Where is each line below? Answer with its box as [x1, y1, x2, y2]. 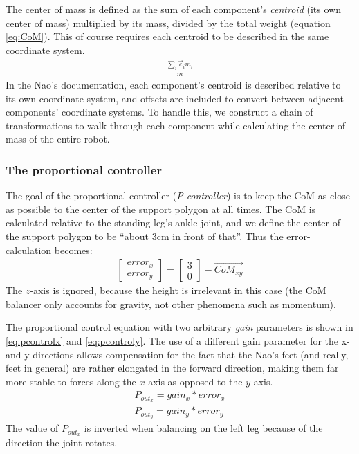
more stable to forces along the [6, 374, 136, 388]
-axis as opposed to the [145, 374, 243, 388]
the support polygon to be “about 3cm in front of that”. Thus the [6, 229, 284, 244]
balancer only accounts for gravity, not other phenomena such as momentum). [6, 296, 336, 311]
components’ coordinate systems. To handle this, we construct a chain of [6, 105, 313, 119]
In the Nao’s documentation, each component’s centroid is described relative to [6, 78, 341, 92]
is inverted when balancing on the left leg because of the [84, 421, 323, 435]
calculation [6, 242, 52, 257]
